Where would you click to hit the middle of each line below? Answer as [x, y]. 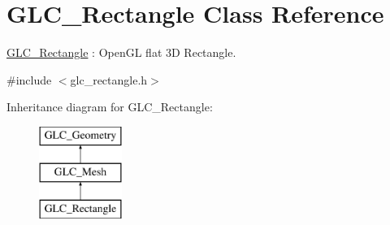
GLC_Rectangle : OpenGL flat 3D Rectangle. [121, 52]
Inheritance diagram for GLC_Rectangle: [110, 107]
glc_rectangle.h [109, 79]
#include [29, 79]
